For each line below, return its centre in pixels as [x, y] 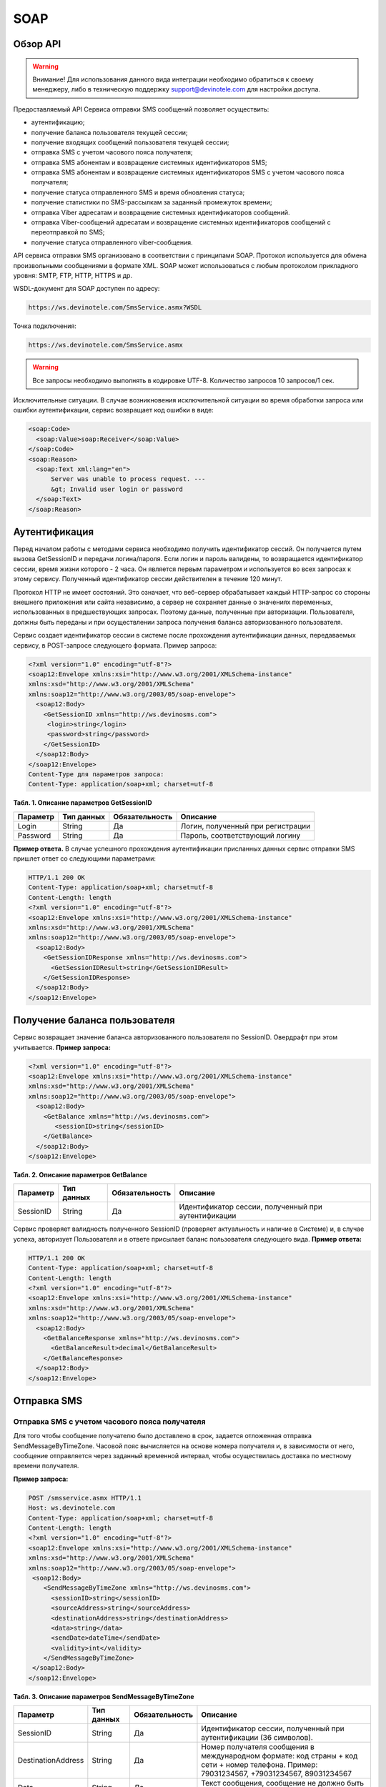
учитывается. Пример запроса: [62, 1047]
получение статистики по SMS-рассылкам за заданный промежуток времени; [152, 202]
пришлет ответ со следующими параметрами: [85, 858]
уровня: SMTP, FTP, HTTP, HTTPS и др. [73, 275]
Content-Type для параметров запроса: [96, 774]
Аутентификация [54, 532]
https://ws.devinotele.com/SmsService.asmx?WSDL [115, 308]
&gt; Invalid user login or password [117, 489]
